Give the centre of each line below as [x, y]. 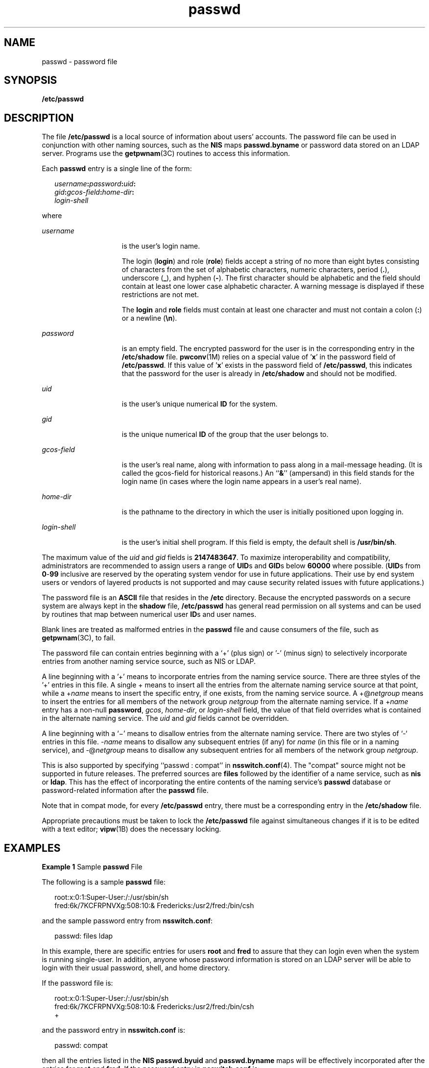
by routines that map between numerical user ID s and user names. [149, 614]
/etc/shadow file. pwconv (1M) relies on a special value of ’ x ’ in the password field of [259, 357]
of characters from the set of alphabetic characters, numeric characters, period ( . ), [255, 270]
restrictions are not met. [160, 295]
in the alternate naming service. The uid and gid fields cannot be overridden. [165, 718]
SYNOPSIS [31, 80]
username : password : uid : [95, 184]
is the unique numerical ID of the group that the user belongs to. [225, 434]
